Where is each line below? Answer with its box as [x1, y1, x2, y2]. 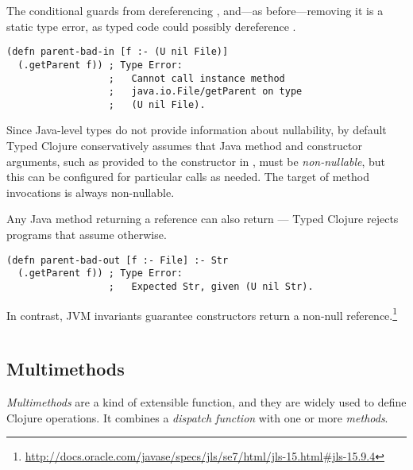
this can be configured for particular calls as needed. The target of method [6, 168, 369, 185]
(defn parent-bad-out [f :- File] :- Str [6, 254, 229, 266]
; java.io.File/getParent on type [108, 86, 303, 98]
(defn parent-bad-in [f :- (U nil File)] [6, 46, 229, 58]
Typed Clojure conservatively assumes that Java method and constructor [6, 137, 362, 154]
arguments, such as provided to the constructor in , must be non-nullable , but [6, 152, 386, 169]
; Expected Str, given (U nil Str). [108, 280, 314, 292]
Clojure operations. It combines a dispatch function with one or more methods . [6, 409, 388, 426]
